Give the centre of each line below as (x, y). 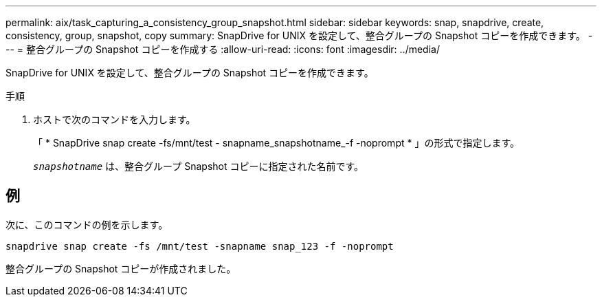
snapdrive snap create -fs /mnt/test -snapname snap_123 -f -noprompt (200, 246)
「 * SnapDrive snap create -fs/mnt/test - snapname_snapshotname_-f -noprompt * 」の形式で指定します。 (277, 143)
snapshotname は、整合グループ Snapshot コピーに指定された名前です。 (199, 166)
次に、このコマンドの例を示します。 (87, 224)
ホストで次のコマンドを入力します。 (114, 119)
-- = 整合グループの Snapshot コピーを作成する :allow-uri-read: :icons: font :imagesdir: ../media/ (223, 49)
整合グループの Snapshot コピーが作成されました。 (121, 268)
